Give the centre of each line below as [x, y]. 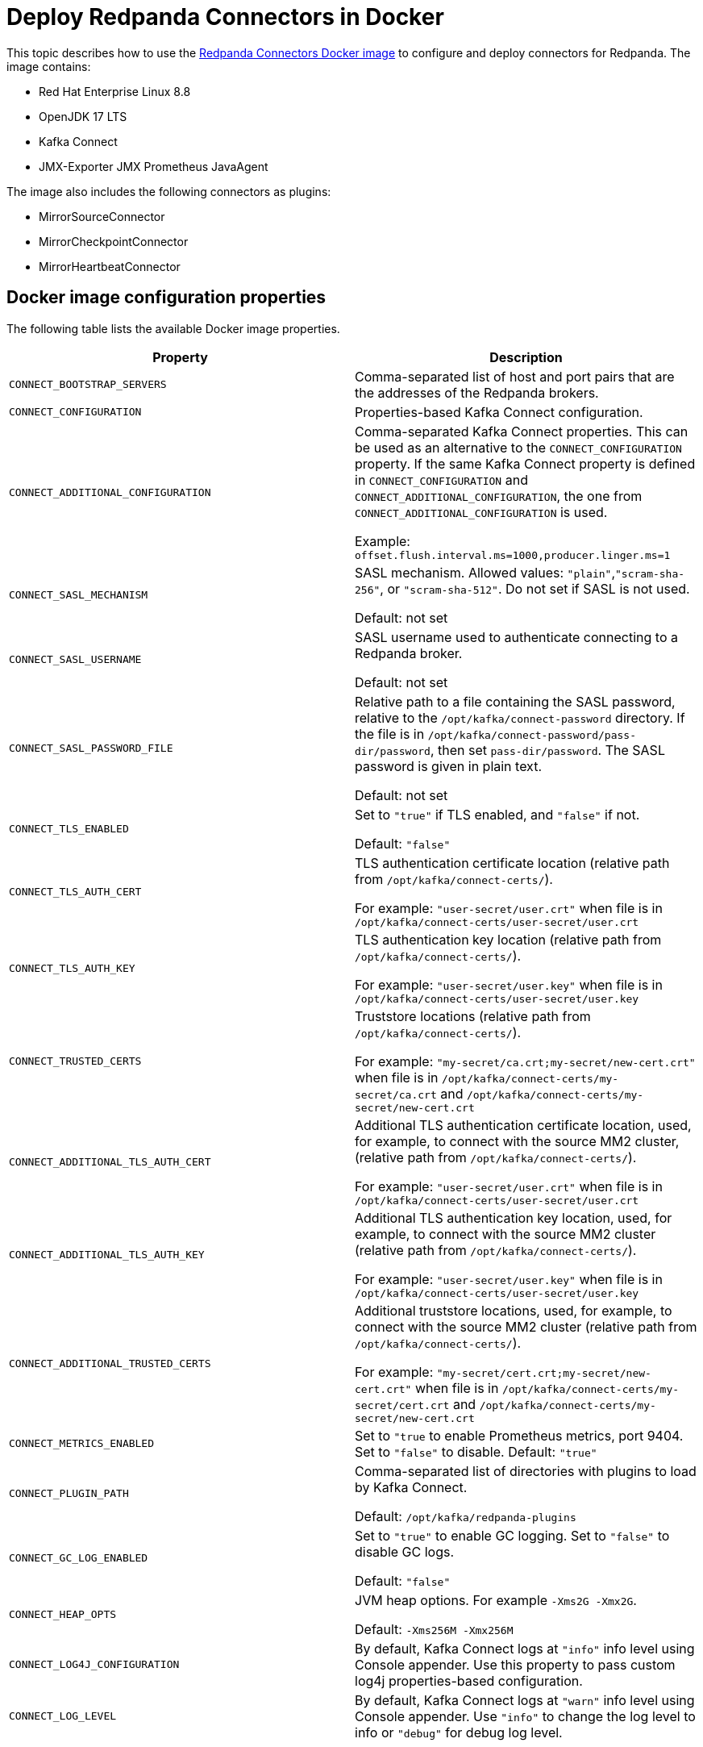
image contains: [49, 66]
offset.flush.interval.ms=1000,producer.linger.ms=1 [513, 555]
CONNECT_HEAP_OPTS [63, 1615]
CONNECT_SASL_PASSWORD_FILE [91, 748]
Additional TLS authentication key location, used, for [514, 1217]
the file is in [390, 734]
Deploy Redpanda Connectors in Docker [225, 17]
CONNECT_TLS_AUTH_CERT [75, 891]
